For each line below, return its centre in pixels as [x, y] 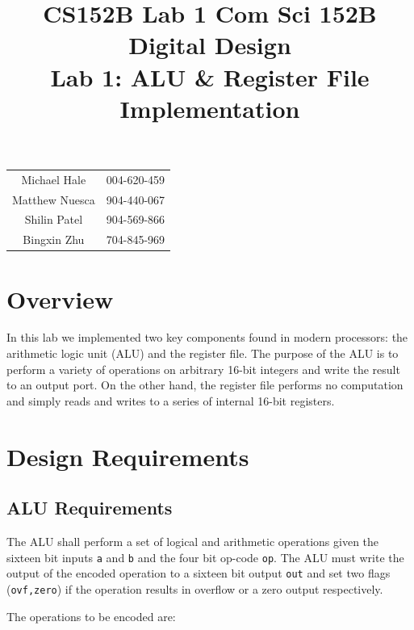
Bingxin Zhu [54, 239]
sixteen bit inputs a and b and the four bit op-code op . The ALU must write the [205, 557]
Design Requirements [128, 456]
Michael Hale [54, 179]
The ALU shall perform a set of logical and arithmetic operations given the [193, 541]
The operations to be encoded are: [91, 616]
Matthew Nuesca [54, 199]
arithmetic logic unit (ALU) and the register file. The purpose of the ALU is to [203, 353]
